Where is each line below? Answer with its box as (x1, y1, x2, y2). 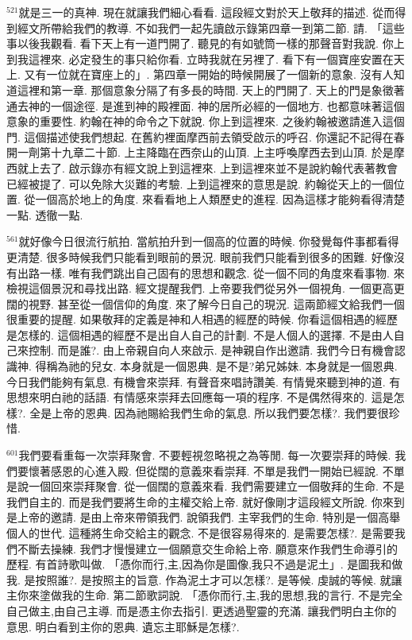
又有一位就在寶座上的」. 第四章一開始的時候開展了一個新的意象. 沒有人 (24, 66, 394, 83)
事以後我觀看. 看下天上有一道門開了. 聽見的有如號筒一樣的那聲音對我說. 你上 (6, 35, 405, 52)
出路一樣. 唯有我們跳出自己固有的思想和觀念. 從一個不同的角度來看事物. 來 (17, 264, 405, 281)
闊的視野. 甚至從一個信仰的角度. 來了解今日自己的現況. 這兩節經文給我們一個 (6, 295, 405, 312)
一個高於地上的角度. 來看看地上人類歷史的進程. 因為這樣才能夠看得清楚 (35, 191, 405, 208)
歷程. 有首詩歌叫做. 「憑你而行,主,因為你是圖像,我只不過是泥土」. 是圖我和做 (6, 556, 403, 572)
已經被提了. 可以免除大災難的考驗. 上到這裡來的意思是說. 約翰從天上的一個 (6, 175, 394, 192)
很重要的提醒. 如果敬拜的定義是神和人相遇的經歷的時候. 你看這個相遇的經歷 (6, 311, 399, 328)
